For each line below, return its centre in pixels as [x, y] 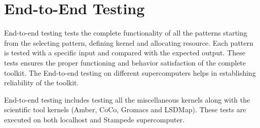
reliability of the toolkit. [42, 83]
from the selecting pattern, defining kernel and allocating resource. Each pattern [129, 42]
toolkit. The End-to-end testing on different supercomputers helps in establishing [130, 72]
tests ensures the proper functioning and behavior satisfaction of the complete [125, 62]
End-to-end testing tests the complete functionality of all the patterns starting [126, 33]
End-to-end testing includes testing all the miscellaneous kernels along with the [127, 99]
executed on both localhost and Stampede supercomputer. [95, 119]
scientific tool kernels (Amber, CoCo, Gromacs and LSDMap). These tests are [125, 109]
